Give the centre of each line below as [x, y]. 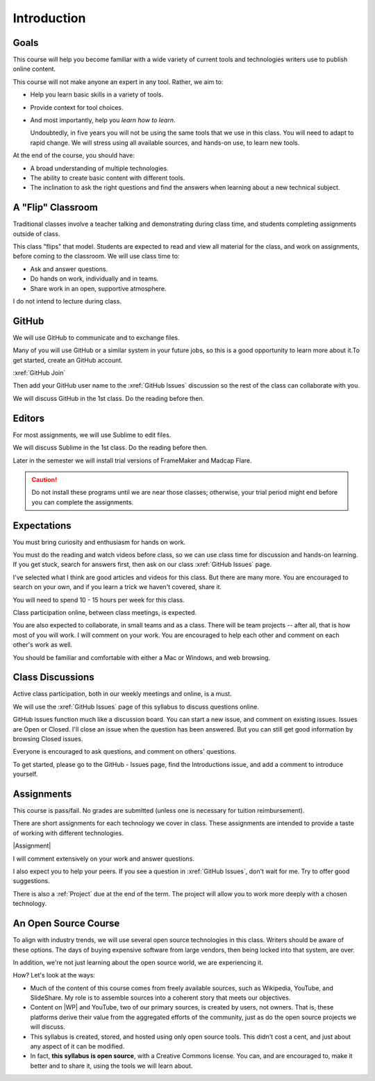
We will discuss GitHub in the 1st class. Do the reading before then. [109, 398]
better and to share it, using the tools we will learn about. [111, 1066]
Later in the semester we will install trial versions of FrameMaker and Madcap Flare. [132, 460]
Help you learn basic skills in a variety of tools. [97, 94]
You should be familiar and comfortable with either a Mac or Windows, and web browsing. [142, 657]
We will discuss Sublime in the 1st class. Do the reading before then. [110, 447]
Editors [29, 418]
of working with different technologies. [68, 833]
